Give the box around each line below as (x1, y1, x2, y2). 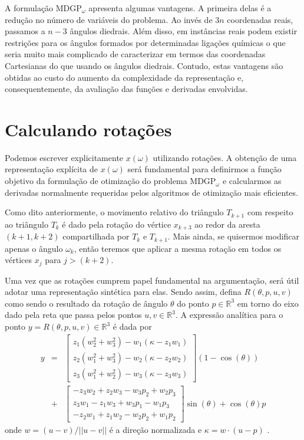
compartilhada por (62, 230, 130, 242)
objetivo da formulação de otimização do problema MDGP (5, 175, 216, 187)
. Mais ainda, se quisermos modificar (167, 230, 300, 242)
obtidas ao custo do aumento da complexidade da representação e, (5, 71, 244, 83)
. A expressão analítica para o (175, 308, 283, 321)
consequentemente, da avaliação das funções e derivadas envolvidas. (5, 83, 248, 95)
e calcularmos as (222, 175, 282, 187)
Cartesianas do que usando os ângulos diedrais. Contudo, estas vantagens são (5, 59, 283, 71)
